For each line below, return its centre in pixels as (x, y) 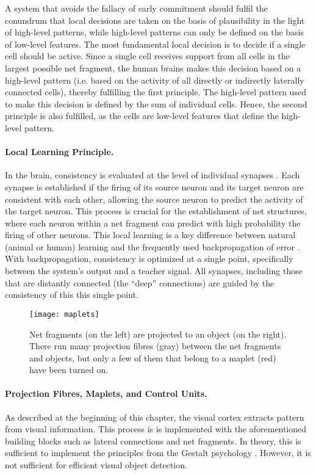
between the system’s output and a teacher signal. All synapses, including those (154, 271)
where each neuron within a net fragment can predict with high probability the (153, 223)
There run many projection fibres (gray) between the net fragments (155, 346)
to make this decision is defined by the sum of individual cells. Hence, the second (156, 103)
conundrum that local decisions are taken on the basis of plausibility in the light (155, 20)
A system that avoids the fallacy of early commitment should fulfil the (136, 8)
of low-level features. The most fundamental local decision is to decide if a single (155, 44)
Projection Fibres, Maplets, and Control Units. (106, 393)
